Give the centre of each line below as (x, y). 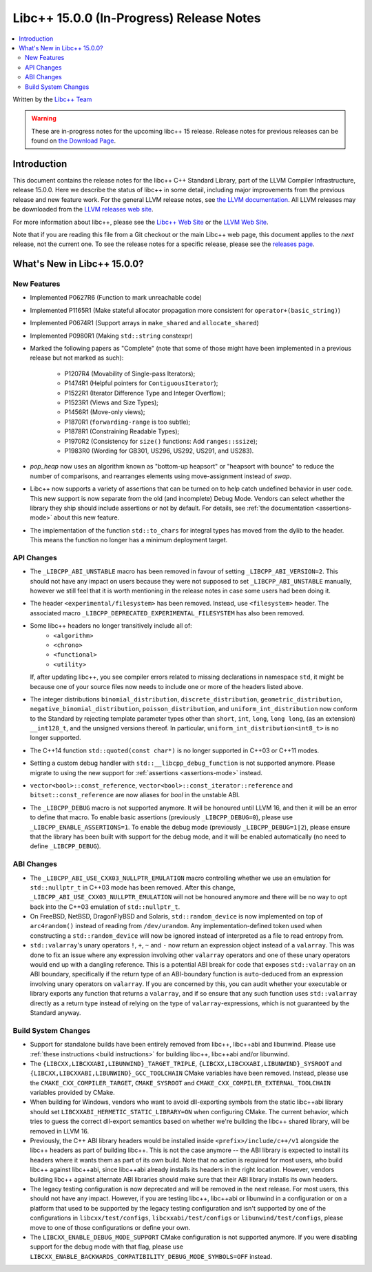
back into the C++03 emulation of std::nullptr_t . (105, 907)
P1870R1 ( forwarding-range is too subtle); (127, 422)
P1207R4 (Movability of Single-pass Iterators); (130, 373)
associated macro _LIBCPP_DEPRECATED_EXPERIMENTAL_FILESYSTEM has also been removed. (167, 613)
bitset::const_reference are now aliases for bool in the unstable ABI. (135, 795)
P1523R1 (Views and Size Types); (111, 402)
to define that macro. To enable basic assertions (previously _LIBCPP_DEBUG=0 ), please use (161, 817)
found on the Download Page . (74, 141)
